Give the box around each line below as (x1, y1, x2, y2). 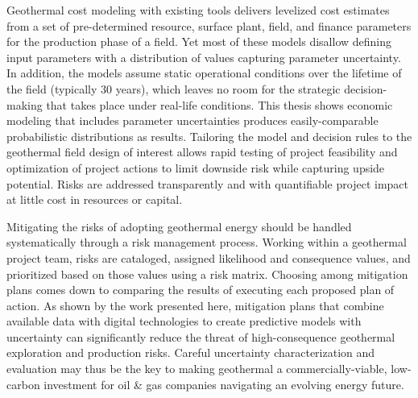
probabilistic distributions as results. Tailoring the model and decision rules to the (6, 127, 412, 144)
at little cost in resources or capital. (6, 191, 183, 208)
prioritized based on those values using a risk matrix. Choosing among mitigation (6, 265, 408, 282)
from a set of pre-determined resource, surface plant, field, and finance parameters (6, 17, 412, 34)
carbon (6, 375, 40, 392)
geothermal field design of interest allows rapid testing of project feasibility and (6, 143, 398, 160)
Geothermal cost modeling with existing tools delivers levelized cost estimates (6, 2, 390, 18)
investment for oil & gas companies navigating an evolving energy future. (43, 375, 404, 392)
